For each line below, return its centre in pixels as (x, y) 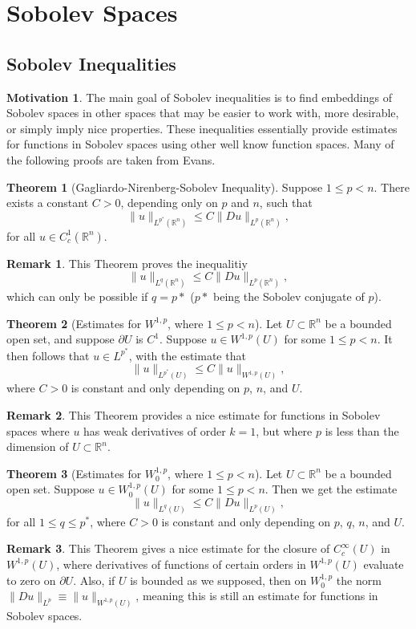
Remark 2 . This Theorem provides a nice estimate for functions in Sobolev (194, 414)
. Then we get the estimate (331, 489)
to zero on (31, 580)
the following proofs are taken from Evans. (111, 159)
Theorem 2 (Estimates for (74, 323)
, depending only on (169, 203)
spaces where (38, 430)
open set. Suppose (50, 489)
